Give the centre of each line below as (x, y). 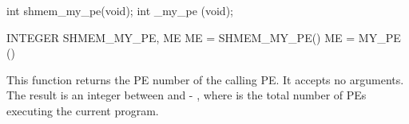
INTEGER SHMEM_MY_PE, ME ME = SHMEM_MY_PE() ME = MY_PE (204, 37)
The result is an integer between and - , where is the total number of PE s (187, 95)
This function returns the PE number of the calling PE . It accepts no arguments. (205, 79)
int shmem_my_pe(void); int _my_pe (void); (120, 10)
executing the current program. (83, 110)
